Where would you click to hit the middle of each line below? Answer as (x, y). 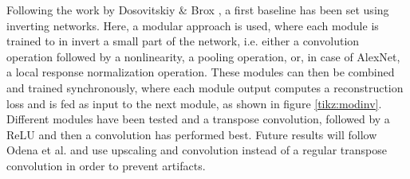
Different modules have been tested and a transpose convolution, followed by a (198, 119)
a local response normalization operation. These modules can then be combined (201, 72)
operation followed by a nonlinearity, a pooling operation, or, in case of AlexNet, (203, 56)
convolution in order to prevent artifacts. (106, 165)
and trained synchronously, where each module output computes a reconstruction (205, 87)
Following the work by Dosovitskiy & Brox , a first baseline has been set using (198, 10)
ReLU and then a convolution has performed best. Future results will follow (192, 134)
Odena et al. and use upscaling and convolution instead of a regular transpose (197, 150)
